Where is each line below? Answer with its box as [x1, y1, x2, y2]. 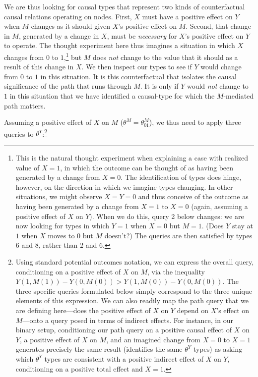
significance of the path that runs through [4, 81, 131, 91]
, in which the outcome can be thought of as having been [60, 162, 234, 172]
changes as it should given [31, 21, 111, 31]
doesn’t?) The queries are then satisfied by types [104, 230, 253, 240]
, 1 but [64, 50, 82, 62]
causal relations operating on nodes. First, [4, 11, 132, 21]
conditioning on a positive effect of [15, 266, 121, 276]
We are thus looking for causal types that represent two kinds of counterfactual [4, 1, 245, 11]
